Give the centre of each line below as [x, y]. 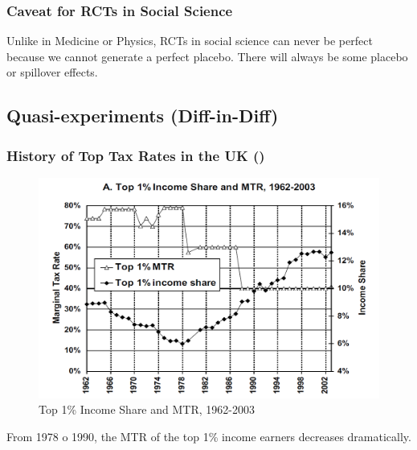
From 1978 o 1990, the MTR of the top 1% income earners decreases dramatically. [209, 436]
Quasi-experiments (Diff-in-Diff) [143, 116]
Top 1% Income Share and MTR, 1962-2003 [147, 409]
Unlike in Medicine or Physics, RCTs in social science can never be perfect [190, 41]
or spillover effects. [52, 72]
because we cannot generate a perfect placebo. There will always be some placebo [207, 56]
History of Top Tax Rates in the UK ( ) [136, 155]
